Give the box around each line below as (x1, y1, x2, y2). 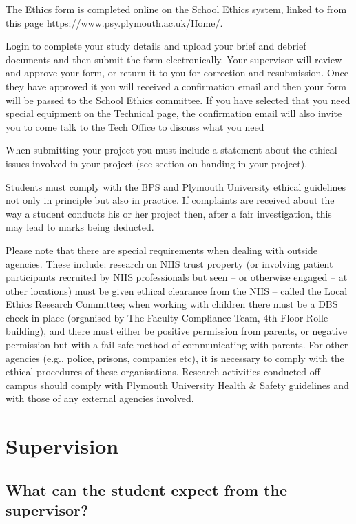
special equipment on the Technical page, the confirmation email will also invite (6, 106, 342, 120)
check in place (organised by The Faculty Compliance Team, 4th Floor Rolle (6, 310, 328, 324)
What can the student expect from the (6, 479, 287, 500)
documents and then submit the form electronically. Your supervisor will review (6, 52, 342, 66)
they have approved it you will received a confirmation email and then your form (6, 78, 346, 93)
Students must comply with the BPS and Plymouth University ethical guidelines (6, 179, 346, 193)
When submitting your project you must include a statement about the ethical (6, 143, 337, 157)
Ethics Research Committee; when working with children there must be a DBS (6, 297, 338, 311)
